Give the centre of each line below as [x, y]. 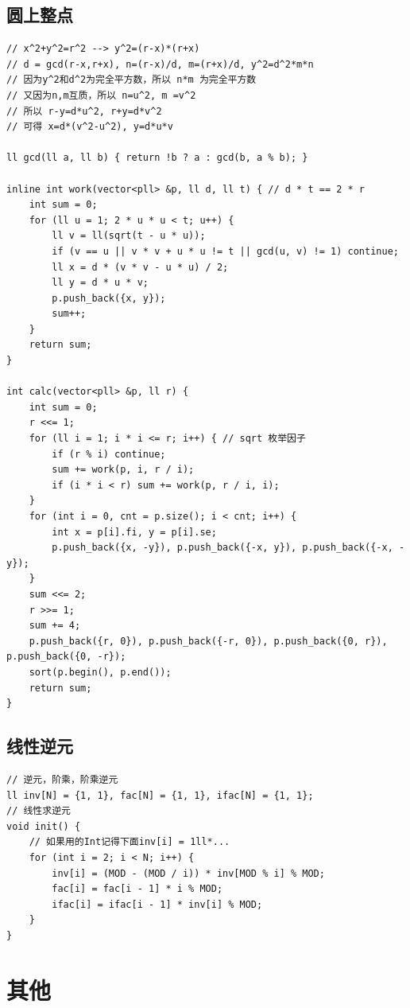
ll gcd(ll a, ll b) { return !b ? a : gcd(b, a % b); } [157, 158]
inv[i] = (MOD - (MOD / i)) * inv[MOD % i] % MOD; [188, 873]
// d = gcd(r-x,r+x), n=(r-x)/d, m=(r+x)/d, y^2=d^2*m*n [160, 64]
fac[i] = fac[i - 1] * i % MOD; [137, 889]
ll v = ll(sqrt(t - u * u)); [129, 236]
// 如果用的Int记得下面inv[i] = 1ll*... [130, 842]
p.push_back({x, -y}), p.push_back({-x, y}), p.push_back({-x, [222, 548]
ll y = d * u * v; [100, 283]
